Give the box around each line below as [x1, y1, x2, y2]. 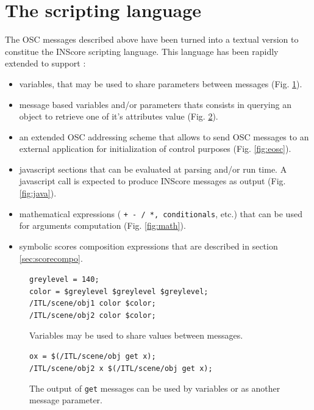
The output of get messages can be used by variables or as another [29, 381, 280, 394]
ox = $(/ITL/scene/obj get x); [29, 352, 156, 361]
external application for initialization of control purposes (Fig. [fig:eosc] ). [19, 142, 291, 155]
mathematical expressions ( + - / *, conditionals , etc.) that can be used [19, 207, 302, 220]
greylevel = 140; [29, 275, 99, 284]
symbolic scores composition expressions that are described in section [19, 239, 278, 252]
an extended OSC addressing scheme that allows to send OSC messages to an [19, 130, 309, 143]
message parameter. [29, 394, 102, 406]
